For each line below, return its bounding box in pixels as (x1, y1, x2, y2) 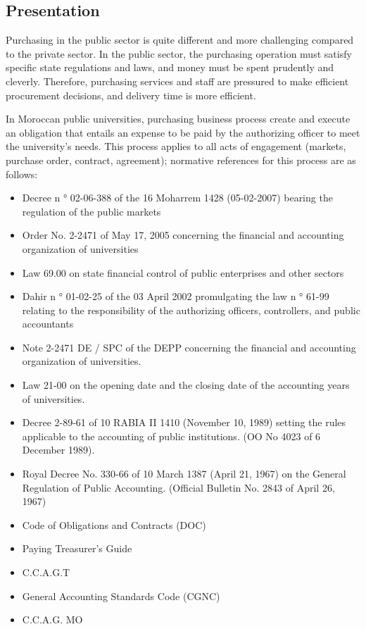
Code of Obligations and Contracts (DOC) (22, 517, 206, 532)
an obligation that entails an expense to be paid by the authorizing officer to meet (6, 125, 360, 139)
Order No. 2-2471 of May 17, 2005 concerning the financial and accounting (22, 228, 344, 242)
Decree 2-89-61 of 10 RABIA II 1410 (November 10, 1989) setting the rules (22, 415, 346, 430)
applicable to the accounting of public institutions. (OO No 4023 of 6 (22, 428, 321, 443)
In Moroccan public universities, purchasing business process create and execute (6, 111, 351, 126)
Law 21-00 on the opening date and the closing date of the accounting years (22, 378, 350, 392)
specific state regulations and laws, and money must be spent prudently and (6, 60, 334, 75)
